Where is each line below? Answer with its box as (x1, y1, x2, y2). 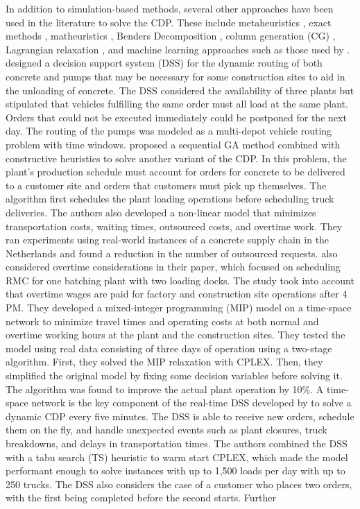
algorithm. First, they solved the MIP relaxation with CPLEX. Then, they (6, 354, 323, 369)
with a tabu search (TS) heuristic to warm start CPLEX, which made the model (6, 449, 348, 464)
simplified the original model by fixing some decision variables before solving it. (6, 368, 343, 383)
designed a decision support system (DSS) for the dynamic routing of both (6, 55, 323, 70)
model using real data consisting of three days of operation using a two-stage (6, 340, 332, 355)
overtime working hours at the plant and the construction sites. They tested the (6, 327, 345, 342)
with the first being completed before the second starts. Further (6, 490, 276, 505)
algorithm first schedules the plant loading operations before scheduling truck (6, 191, 334, 206)
